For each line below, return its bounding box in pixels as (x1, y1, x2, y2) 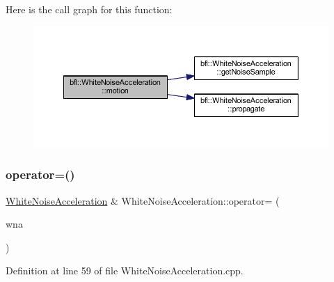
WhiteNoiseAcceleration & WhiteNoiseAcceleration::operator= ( (6, 193, 280, 207)
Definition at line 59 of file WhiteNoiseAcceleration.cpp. (6, 263, 244, 278)
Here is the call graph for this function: (6, 2, 173, 16)
